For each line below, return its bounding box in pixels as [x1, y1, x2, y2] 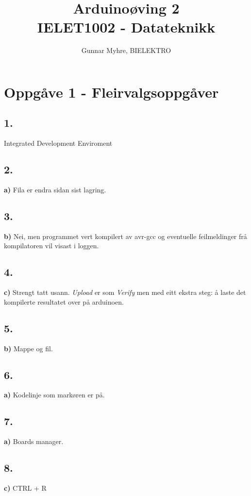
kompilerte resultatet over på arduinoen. [4, 296, 124, 307]
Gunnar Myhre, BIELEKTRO [81, 45, 171, 55]
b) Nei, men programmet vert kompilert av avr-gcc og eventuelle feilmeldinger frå [4, 231, 247, 241]
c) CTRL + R [4, 483, 47, 493]
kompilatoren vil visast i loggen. [4, 240, 99, 251]
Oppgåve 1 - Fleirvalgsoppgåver [4, 82, 219, 102]
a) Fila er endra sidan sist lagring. [4, 185, 106, 195]
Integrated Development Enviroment [4, 138, 113, 148]
